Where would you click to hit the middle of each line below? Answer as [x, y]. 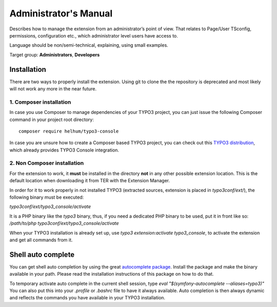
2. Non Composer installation [47, 163]
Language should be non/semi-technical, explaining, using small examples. [89, 45]
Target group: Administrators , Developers [55, 54]
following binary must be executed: [47, 197]
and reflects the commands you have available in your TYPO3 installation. [87, 298]
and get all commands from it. [41, 240]
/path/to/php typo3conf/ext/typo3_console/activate [64, 223]
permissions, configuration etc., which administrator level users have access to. [94, 35]
